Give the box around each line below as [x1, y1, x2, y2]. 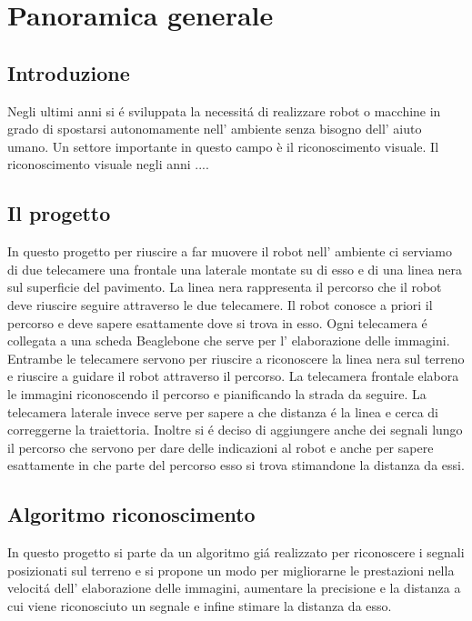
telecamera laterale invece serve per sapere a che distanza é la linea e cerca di [7, 402, 439, 421]
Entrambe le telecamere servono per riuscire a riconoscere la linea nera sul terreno [7, 348, 465, 367]
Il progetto [7, 199, 111, 227]
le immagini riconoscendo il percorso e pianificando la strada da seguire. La [7, 384, 427, 403]
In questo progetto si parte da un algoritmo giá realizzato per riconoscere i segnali [7, 543, 465, 562]
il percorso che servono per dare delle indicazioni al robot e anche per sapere [7, 437, 434, 456]
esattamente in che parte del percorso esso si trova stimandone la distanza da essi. [7, 456, 465, 475]
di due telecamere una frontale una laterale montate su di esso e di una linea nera [7, 259, 463, 278]
